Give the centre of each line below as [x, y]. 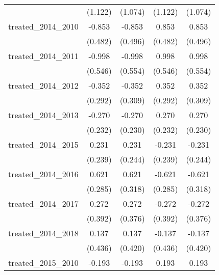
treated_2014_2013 [43, 115]
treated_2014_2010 [43, 26]
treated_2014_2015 [43, 144]
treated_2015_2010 [43, 263]
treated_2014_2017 [43, 203]
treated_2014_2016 [43, 174]
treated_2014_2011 [43, 56]
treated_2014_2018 [43, 233]
